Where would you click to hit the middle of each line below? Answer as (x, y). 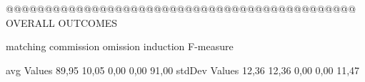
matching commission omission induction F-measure (120, 46)
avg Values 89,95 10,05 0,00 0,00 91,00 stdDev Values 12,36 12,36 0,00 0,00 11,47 (183, 70)
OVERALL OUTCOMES (62, 22)
